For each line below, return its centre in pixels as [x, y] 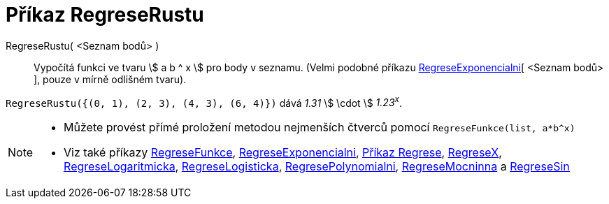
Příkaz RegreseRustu [105, 15]
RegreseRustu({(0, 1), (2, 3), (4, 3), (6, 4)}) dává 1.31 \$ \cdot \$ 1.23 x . [204, 102]
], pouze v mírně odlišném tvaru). [110, 79]
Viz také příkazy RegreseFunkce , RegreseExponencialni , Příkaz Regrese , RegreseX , [283, 153]
